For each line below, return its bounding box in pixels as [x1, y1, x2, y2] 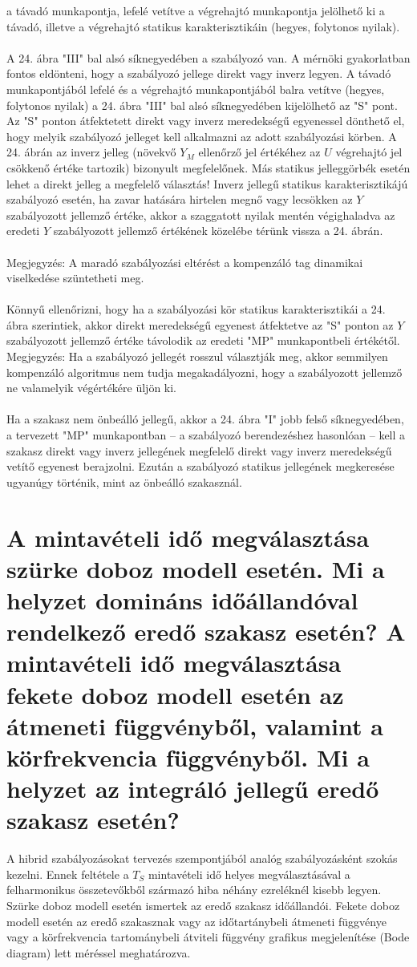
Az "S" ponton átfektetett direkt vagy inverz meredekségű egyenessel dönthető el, [6, 112, 405, 129]
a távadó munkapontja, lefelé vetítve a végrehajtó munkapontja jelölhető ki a [6, 2, 385, 18]
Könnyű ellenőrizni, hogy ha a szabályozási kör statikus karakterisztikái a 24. [6, 301, 386, 318]
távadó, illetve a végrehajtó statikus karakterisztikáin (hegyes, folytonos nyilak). [6, 18, 400, 34]
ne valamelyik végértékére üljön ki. [6, 379, 177, 396]
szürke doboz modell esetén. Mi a [6, 552, 385, 585]
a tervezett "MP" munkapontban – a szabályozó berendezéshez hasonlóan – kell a [6, 427, 406, 443]
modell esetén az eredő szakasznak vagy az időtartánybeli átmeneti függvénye [6, 912, 387, 929]
